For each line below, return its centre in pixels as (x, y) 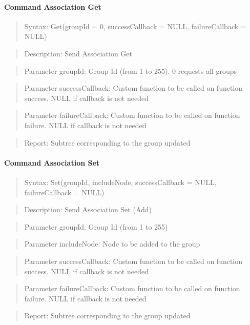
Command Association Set (52, 162)
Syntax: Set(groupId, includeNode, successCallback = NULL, (120, 182)
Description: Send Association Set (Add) (88, 209)
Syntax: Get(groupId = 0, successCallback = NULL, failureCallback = (135, 26)
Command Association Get (53, 6)
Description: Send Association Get (78, 53)
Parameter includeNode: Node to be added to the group (112, 244)
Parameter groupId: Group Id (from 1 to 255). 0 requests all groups (130, 70)
